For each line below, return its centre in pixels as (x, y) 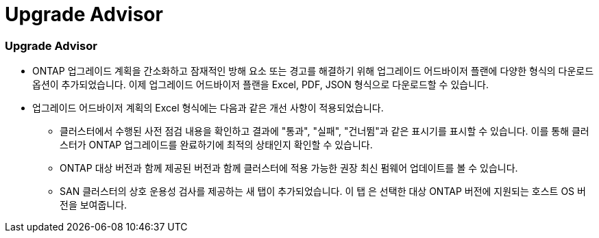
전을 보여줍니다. (94, 205)
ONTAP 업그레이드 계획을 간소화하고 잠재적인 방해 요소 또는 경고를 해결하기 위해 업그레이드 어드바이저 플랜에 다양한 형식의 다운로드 (313, 71)
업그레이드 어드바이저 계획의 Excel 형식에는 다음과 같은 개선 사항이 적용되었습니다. (208, 108)
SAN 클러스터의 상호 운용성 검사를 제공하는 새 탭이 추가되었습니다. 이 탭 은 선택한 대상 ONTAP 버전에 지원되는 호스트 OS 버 (323, 191)
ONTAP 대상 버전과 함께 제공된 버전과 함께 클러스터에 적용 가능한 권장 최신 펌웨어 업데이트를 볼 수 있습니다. (289, 168)
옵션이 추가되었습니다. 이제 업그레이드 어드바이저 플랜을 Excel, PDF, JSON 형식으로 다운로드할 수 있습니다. (260, 85)
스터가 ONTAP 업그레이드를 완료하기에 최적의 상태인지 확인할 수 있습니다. (216, 145)
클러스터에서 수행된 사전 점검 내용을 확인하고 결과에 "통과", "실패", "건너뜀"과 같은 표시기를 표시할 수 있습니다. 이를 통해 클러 (325, 131)
